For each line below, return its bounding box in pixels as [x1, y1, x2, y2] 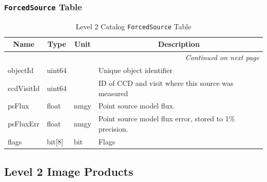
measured [98, 87, 128, 98]
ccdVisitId [8, 82, 40, 93]
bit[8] [47, 136, 64, 147]
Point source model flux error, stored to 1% [98, 113, 235, 124]
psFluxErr [8, 118, 40, 129]
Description [158, 39, 200, 49]
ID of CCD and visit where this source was [98, 77, 234, 88]
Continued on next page [185, 52, 259, 63]
